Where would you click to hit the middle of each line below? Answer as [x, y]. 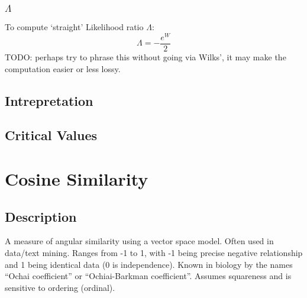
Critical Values [51, 135]
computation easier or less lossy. [63, 68]
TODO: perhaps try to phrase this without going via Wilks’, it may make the [146, 57]
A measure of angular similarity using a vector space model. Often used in [139, 241]
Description [41, 216]
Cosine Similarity [77, 178]
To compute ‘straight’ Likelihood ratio [74, 27]
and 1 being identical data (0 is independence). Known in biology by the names [149, 264]
